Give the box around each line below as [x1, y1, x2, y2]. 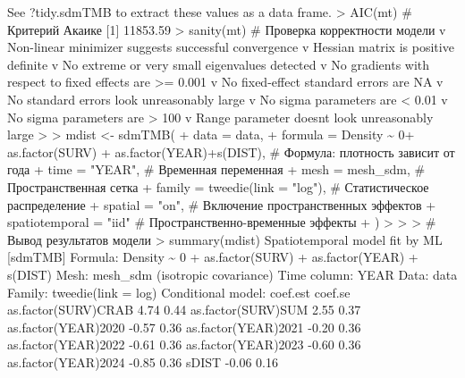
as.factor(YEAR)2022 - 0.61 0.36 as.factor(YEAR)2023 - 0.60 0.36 [7, 335, 361, 354]
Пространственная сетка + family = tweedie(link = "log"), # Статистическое [7, 177, 429, 196]
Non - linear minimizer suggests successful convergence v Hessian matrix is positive [7, 38, 454, 56]
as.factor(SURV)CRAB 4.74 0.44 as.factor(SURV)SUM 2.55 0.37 [7, 300, 361, 319]
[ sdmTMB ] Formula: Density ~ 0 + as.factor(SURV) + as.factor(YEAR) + [7, 248, 418, 266]
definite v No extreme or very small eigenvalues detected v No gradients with [7, 55, 430, 73]
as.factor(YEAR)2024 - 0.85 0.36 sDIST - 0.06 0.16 [7, 352, 278, 371]
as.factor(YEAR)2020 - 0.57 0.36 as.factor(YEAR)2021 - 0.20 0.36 [7, 317, 361, 336]
